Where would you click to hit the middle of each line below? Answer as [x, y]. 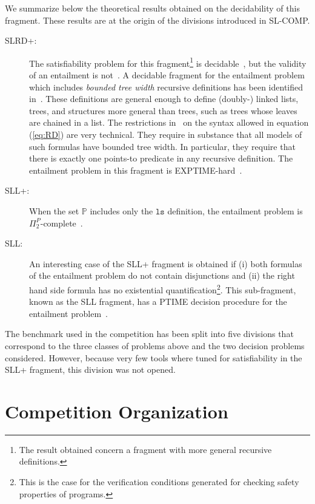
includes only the [121, 210]
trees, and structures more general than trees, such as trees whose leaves [163, 110]
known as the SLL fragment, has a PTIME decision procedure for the [158, 301]
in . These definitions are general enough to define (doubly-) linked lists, [164, 99]
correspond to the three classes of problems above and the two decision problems [155, 345]
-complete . [61, 223]
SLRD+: [21, 40]
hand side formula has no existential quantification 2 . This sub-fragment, [163, 288]
